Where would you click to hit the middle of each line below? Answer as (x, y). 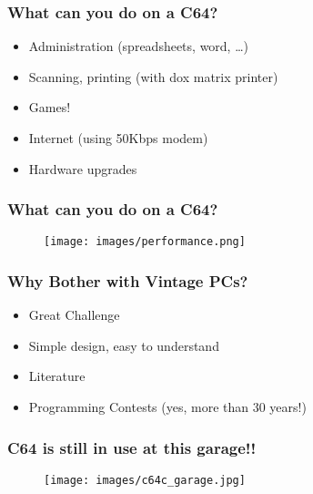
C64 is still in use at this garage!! (132, 447)
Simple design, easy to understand (124, 345)
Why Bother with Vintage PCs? (128, 280)
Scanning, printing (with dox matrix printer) (153, 76)
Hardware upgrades (83, 168)
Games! (50, 107)
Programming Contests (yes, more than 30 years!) (167, 407)
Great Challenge (74, 315)
